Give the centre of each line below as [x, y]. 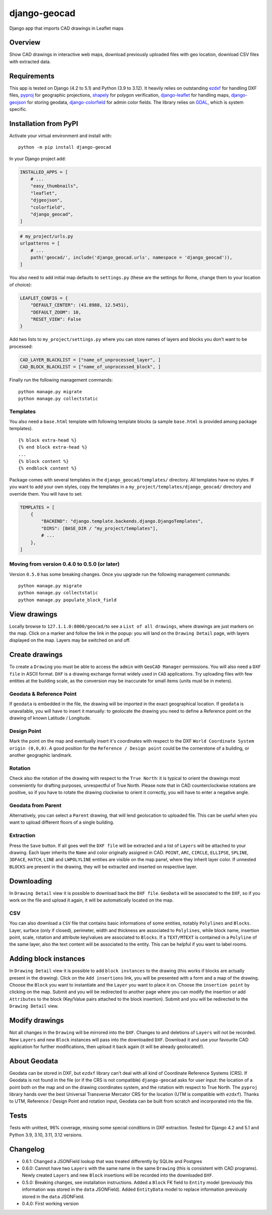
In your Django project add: [38, 158]
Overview [25, 43]
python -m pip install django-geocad [65, 147]
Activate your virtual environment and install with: [61, 136]
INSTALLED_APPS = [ [44, 172]
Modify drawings [37, 1021]
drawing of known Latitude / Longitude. [50, 718]
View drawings [33, 614]
